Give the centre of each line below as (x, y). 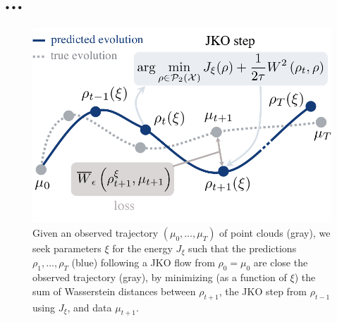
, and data (90, 307)
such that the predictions (243, 248)
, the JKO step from (263, 291)
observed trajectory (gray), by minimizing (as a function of (160, 277)
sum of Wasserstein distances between (114, 291)
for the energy (142, 248)
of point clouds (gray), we (275, 232)
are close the (281, 262)
